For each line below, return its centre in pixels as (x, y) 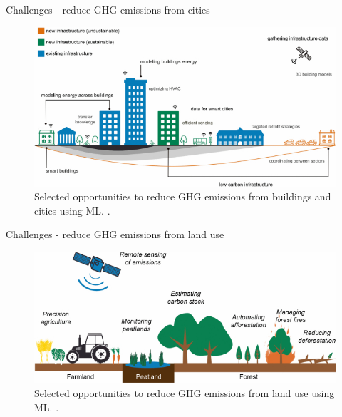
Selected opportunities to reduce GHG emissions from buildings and (183, 196)
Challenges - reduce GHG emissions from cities (108, 9)
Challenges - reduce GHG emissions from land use (115, 234)
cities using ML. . (72, 210)
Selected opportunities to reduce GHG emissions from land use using (185, 393)
